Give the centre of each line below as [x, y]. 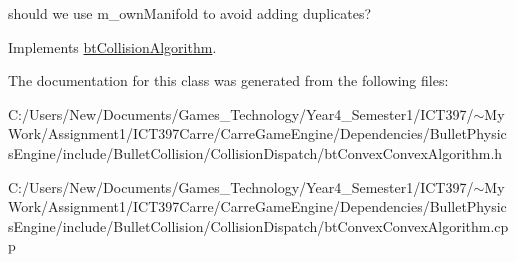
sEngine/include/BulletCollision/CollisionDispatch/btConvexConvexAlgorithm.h [255, 152]
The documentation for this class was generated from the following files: [228, 80]
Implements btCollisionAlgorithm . [112, 46]
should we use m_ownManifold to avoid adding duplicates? [190, 13]
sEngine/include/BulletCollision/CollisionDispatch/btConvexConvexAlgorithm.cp [258, 225]
